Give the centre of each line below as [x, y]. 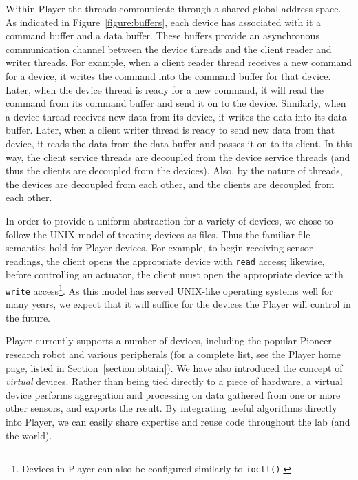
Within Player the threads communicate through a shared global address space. [173, 8]
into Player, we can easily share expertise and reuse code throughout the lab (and [178, 421]
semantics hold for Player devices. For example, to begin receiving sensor [159, 248]
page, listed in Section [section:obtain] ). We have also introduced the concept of [174, 367]
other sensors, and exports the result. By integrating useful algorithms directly [171, 408]
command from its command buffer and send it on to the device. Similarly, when [176, 103]
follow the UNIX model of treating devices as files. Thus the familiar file [158, 234]
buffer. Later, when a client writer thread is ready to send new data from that [170, 130]
